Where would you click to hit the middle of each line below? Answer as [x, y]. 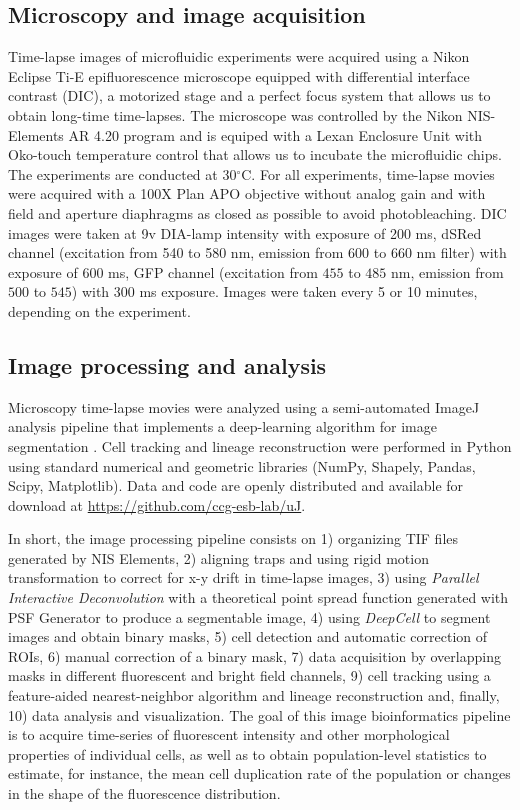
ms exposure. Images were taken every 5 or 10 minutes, [308, 291]
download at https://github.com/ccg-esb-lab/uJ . [157, 504]
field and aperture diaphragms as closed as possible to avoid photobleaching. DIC [257, 212]
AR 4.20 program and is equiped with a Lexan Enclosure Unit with [275, 134]
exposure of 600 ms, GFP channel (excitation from [163, 271]
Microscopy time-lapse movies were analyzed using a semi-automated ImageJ [244, 406]
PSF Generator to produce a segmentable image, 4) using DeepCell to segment [249, 616]
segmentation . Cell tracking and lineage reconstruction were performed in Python [260, 445]
